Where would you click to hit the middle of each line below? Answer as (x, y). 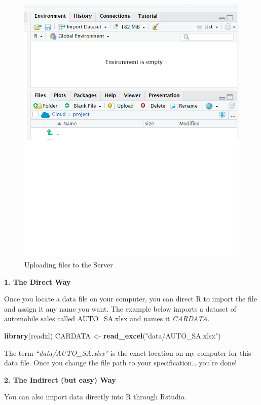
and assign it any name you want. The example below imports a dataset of (120, 308)
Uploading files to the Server (69, 265)
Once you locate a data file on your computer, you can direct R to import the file (130, 299)
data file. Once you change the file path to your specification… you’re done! (121, 363)
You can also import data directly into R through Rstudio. (95, 397)
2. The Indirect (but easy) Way (60, 379)
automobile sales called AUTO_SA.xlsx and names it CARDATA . (107, 318)
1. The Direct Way (38, 281)
